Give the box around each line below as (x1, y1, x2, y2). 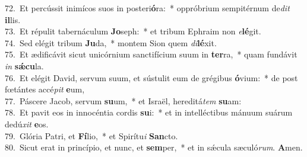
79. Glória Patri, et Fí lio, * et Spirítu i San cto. (5, 129, 178, 142)
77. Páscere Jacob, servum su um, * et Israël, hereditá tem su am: (5, 94, 242, 107)
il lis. (5, 13, 21, 25)
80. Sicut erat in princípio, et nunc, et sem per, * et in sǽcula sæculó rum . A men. (5, 141, 303, 153)
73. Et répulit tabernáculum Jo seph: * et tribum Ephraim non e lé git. (5, 25, 261, 37)
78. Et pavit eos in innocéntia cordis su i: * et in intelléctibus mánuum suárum (5, 106, 293, 118)
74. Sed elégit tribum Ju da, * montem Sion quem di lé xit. (5, 36, 217, 49)
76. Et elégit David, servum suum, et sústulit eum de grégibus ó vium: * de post (5, 71, 298, 84)
